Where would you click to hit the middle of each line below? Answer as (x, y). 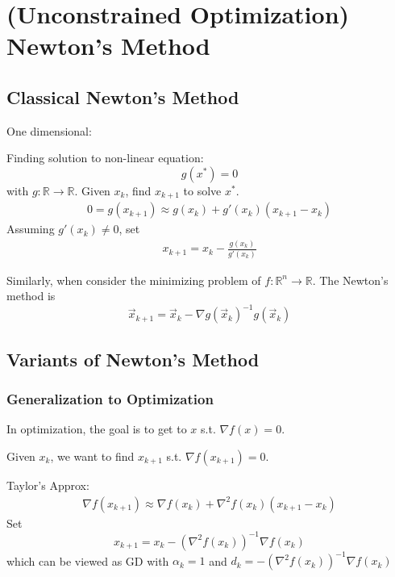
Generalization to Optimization (110, 399)
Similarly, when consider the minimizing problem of (134, 280)
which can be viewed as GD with (88, 560)
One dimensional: (49, 130)
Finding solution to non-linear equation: (105, 158)
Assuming (31, 229)
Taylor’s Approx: (48, 485)
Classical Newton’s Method (123, 96)
